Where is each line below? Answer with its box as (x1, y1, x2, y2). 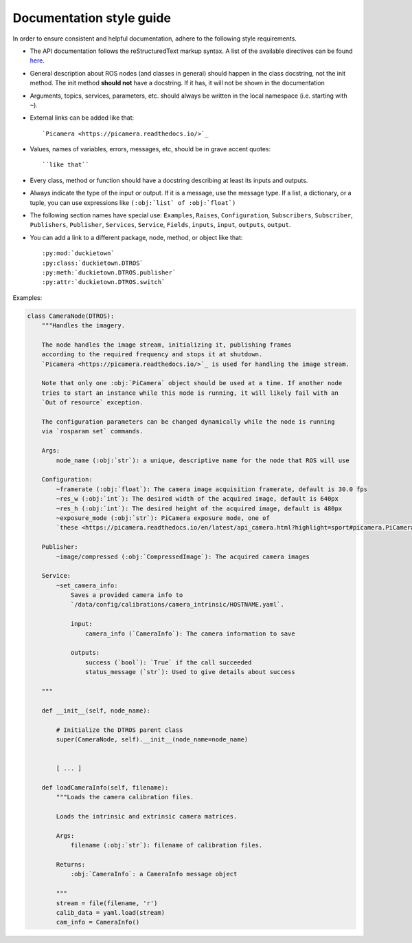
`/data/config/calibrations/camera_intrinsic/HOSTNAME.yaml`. (70, 600, 285, 609)
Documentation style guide (12, 10, 172, 25)
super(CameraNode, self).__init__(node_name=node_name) (56, 735, 249, 743)
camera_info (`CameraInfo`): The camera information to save (84, 629, 295, 638)
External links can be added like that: (30, 113, 135, 122)
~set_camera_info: (56, 581, 118, 589)
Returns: (56, 860, 86, 868)
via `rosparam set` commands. (41, 427, 144, 435)
